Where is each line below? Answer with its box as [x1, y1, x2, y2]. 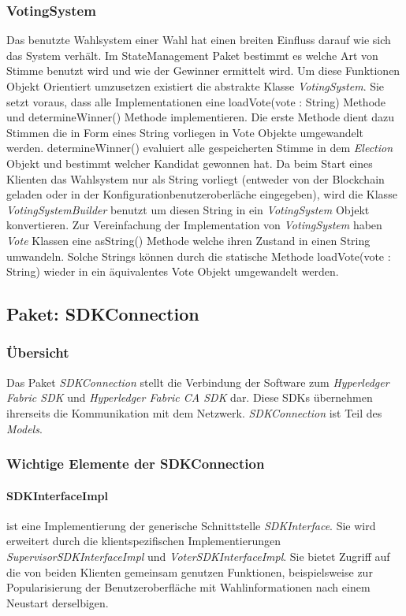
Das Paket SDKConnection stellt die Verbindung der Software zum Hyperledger [6, 373, 389, 390]
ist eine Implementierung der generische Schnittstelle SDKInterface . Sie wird [6, 517, 376, 533]
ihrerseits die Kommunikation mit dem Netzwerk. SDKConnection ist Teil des [6, 404, 382, 421]
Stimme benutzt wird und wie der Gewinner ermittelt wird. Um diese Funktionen [6, 62, 400, 79]
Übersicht [6, 343, 69, 362]
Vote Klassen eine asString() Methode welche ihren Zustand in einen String [6, 232, 371, 248]
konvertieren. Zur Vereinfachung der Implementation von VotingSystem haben [6, 217, 382, 233]
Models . [6, 420, 43, 436]
